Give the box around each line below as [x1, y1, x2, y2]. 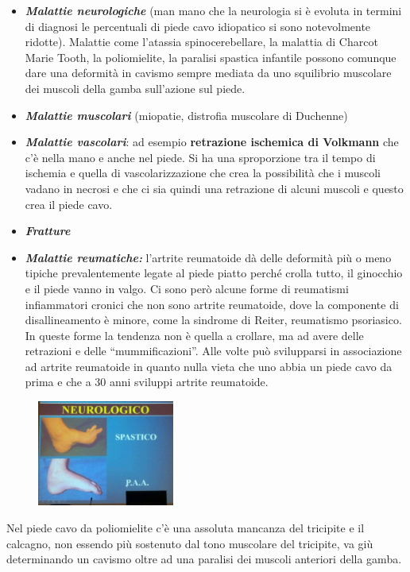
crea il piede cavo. [25, 195, 113, 212]
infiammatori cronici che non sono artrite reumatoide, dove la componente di [25, 296, 399, 312]
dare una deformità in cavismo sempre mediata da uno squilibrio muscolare [25, 64, 392, 81]
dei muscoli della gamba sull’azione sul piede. [25, 79, 246, 96]
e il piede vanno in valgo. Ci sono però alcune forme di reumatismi [25, 280, 349, 296]
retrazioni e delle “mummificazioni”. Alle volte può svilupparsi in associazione [25, 342, 402, 359]
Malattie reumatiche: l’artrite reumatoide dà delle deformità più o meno [25, 249, 392, 265]
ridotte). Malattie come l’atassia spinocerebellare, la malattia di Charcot [25, 33, 378, 50]
